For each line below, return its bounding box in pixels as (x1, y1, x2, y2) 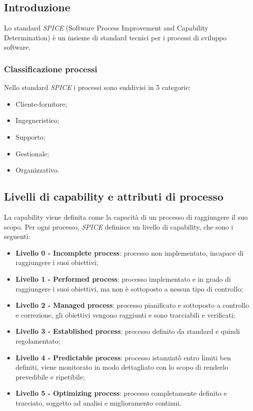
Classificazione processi (4, 62, 97, 75)
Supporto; (15, 131, 46, 142)
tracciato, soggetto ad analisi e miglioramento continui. (15, 397, 182, 408)
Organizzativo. (15, 165, 60, 175)
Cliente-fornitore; (15, 98, 67, 109)
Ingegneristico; (15, 115, 60, 125)
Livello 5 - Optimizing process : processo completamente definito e (15, 388, 227, 398)
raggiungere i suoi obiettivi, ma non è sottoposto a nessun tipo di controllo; (15, 283, 243, 294)
